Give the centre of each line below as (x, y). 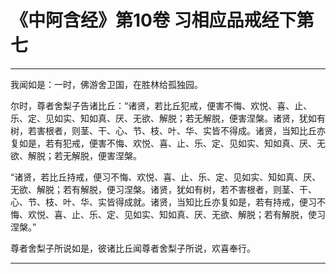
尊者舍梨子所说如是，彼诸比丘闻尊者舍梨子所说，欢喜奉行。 (133, 248)
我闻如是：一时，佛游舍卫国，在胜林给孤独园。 (106, 84)
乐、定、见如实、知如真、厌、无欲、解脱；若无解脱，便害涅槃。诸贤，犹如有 (168, 118)
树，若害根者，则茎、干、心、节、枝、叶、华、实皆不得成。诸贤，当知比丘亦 (168, 130)
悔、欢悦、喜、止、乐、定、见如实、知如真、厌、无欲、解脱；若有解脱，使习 (168, 214)
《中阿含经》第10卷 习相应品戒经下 (153, 20)
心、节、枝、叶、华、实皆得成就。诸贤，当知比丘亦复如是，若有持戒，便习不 (168, 202)
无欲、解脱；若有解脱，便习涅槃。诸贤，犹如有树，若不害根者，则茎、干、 (163, 189)
